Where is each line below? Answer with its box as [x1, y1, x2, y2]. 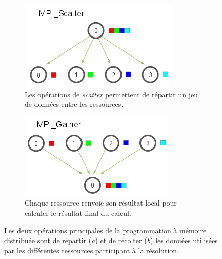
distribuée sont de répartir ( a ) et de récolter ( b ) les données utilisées [4, 235, 218, 246]
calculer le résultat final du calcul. [25, 207, 131, 218]
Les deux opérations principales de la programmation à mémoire [4, 225, 207, 235]
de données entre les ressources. [25, 99, 124, 109]
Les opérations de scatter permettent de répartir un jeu [25, 88, 198, 99]
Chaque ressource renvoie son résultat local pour [25, 197, 177, 208]
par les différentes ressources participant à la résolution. [4, 245, 179, 255]
